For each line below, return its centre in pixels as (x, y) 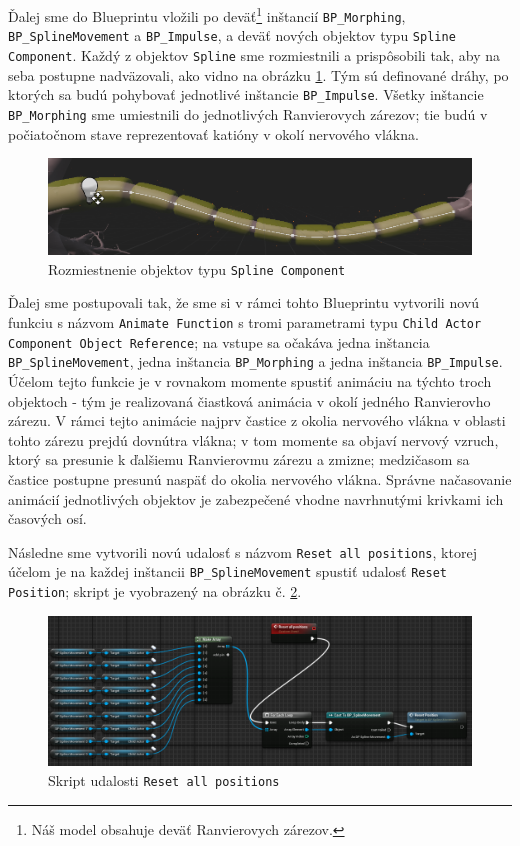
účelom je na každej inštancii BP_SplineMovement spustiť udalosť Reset (227, 571)
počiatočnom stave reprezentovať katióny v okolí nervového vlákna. (213, 133)
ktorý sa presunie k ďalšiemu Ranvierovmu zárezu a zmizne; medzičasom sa (239, 459)
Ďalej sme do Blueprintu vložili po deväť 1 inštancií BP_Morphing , (207, 14)
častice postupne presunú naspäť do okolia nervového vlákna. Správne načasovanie (260, 479)
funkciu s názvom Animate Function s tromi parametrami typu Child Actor (245, 322)
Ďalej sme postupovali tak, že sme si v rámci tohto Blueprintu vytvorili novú (243, 302)
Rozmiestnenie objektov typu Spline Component (197, 268)
